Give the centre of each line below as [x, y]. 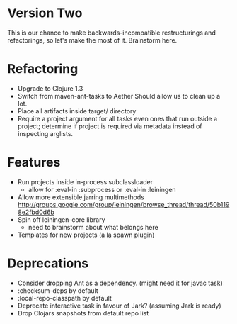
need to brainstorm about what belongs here [93, 227]
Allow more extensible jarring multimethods [81, 197]
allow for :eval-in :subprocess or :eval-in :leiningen [102, 189]
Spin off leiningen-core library [61, 219]
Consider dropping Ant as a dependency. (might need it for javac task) [120, 283]
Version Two [45, 13]
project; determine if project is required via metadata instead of [110, 126]
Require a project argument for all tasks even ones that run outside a [117, 118]
